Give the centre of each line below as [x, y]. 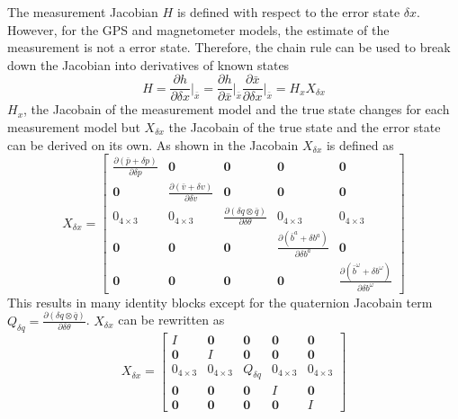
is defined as [360, 144]
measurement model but [74, 127]
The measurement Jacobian [83, 12]
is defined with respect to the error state [288, 12]
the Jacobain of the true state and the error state [305, 127]
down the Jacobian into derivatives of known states [148, 64]
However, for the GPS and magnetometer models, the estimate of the [198, 29]
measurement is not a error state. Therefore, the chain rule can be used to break [229, 47]
